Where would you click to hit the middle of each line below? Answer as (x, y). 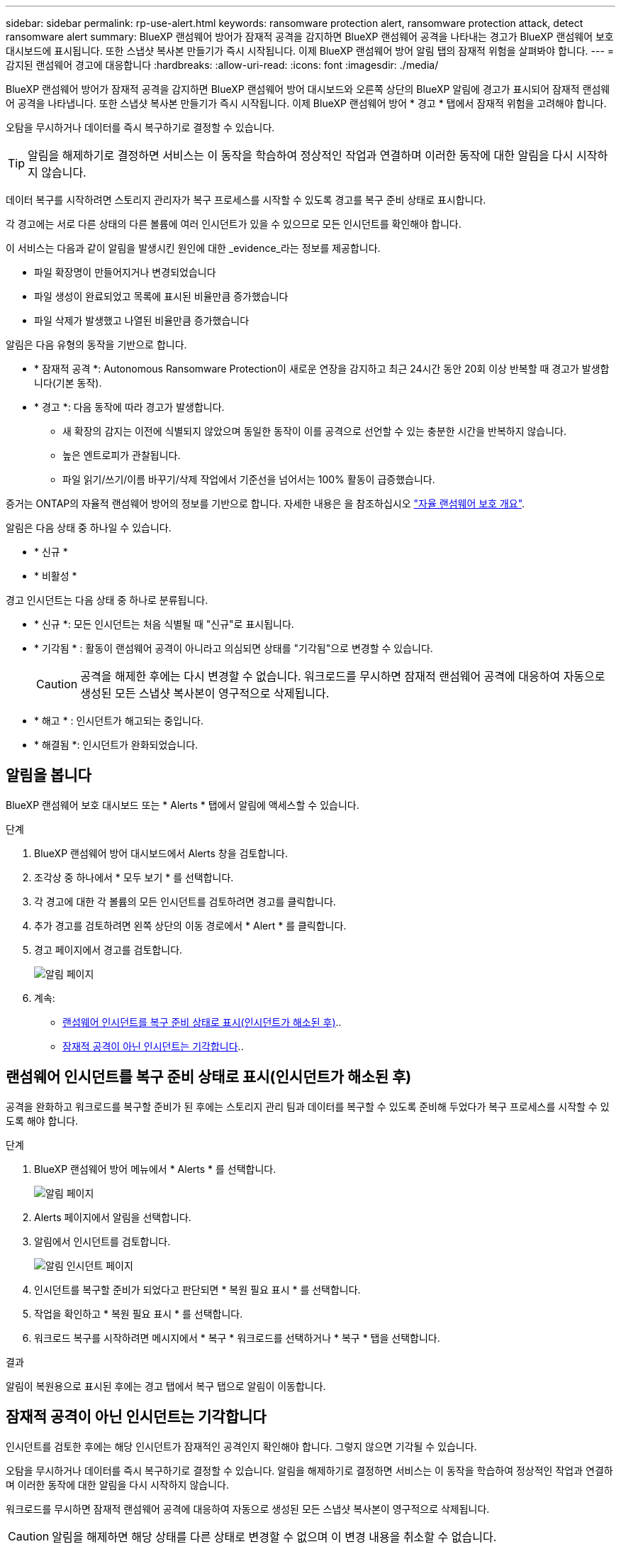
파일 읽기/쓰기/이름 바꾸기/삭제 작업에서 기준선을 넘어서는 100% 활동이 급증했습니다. (249, 479)
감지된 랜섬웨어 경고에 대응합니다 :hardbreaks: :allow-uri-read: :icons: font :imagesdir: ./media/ (222, 65)
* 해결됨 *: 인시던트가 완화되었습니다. (116, 745)
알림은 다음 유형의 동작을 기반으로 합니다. (96, 344)
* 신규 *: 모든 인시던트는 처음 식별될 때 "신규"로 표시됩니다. (164, 624)
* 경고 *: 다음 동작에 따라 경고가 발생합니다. (129, 407)
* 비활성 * (56, 576)
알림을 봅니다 (49, 776)
